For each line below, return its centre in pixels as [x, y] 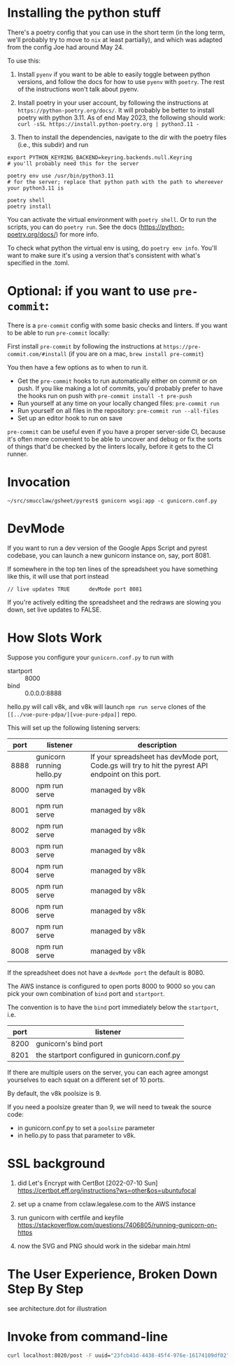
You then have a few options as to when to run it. [78, 367]
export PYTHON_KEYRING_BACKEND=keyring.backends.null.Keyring [100, 157]
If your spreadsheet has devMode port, [155, 756]
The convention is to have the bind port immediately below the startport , [113, 1007]
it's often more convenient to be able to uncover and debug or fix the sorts [115, 439]
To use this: [24, 60]
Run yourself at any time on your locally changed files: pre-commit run [119, 403]
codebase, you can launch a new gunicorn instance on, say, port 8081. [109, 555]
